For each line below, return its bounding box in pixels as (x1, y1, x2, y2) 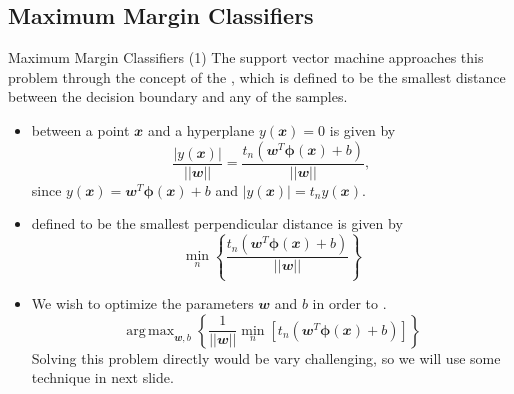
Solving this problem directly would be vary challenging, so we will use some (31, 347, 501, 368)
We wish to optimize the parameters (31, 293, 254, 314)
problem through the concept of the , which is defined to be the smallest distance (8, 66, 506, 87)
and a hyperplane (147, 119, 255, 140)
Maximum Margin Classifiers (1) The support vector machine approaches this (8, 47, 484, 68)
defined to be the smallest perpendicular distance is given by (31, 213, 403, 234)
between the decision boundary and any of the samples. (8, 86, 348, 107)
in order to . (312, 293, 387, 314)
